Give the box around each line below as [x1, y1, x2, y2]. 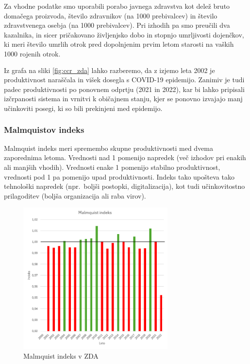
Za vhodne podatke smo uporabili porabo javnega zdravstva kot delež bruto [4, 1, 230, 11]
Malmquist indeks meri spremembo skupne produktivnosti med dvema [4, 143, 214, 153]
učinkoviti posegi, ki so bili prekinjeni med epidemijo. [4, 103, 163, 113]
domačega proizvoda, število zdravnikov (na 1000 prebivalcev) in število [4, 10, 217, 20]
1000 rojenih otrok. [4, 48, 61, 58]
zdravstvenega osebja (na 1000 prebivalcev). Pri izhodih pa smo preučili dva [4, 20, 230, 30]
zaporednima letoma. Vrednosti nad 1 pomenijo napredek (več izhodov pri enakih [4, 152, 246, 163]
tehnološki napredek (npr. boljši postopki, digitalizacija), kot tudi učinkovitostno [4, 181, 245, 191]
